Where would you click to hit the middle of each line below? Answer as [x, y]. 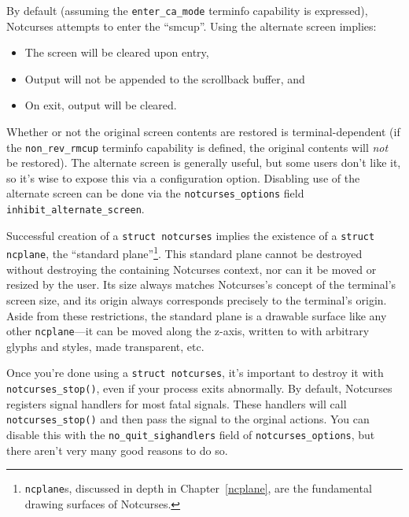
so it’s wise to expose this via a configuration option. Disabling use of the [183, 177]
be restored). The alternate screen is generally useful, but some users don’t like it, [204, 162]
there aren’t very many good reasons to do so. [117, 450]
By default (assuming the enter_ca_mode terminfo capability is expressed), [187, 10]
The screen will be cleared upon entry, [117, 52]
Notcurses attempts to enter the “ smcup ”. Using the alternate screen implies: [192, 26]
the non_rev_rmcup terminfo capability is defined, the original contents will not [197, 147]
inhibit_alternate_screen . [76, 209]
